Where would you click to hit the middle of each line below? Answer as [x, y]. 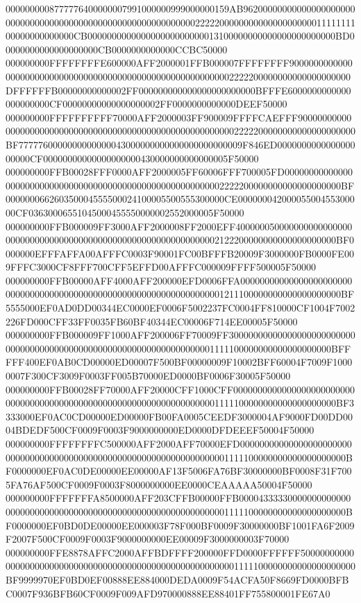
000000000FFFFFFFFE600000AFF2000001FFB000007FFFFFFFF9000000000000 [179, 63]
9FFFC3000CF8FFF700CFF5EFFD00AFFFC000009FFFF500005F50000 [161, 267]
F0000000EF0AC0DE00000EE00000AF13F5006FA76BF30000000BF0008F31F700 [179, 471]
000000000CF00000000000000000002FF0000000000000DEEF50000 [146, 104]
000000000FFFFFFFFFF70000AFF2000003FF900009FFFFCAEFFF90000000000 [179, 117]
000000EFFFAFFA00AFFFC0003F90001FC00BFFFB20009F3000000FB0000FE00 [180, 253]
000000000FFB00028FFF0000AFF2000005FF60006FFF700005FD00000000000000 [179, 172]
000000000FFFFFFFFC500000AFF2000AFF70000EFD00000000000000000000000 [179, 443]
